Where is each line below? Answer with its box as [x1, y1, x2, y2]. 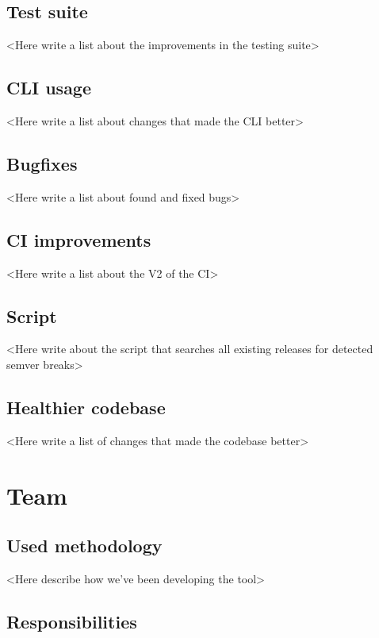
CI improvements [6, 227, 151, 252]
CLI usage [6, 75, 92, 100]
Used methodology [6, 533, 163, 558]
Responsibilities [6, 609, 137, 633]
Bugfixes [6, 151, 78, 175]
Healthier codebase [6, 394, 166, 419]
